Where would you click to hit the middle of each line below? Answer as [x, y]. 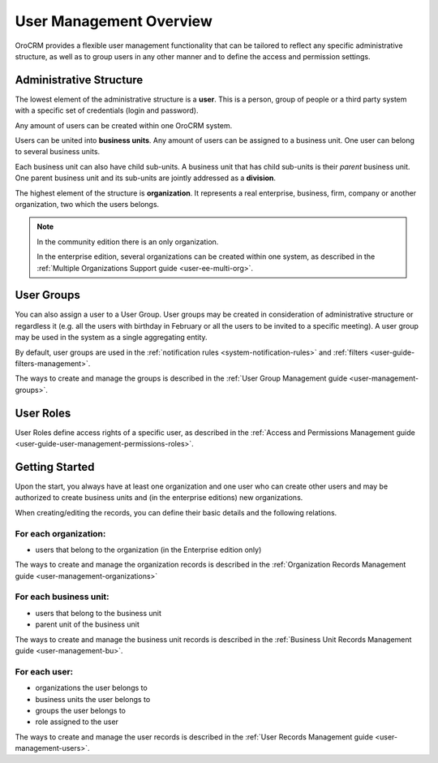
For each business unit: [62, 597]
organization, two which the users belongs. [87, 204]
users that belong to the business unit [99, 613]
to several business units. [58, 152]
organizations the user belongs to [91, 688]
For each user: [44, 671]
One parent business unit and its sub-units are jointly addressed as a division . [145, 178]
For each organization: [60, 533]
